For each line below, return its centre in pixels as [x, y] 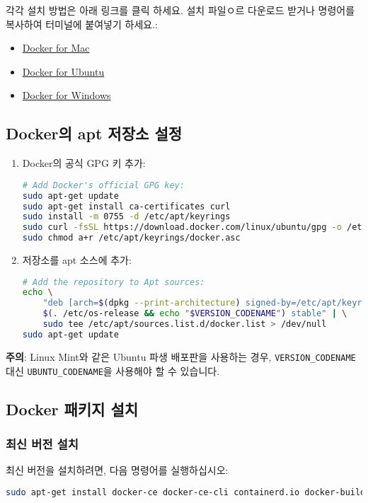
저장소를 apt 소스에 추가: [77, 260]
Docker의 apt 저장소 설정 [94, 133]
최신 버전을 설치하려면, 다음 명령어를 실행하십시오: [117, 470]
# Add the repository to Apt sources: [114, 282]
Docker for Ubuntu [63, 71]
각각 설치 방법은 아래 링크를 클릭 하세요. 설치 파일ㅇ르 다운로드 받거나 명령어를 [180, 10]
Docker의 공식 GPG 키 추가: [84, 163]
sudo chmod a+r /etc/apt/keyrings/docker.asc [131, 238]
